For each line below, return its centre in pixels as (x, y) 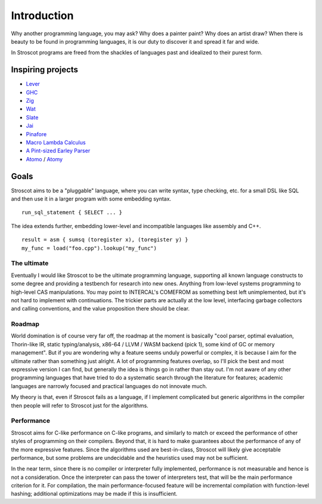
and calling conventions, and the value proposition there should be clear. (100, 309)
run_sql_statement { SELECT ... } (72, 213)
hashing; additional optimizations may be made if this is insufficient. (94, 494)
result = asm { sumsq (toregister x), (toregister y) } (105, 240)
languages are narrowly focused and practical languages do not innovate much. (109, 386)
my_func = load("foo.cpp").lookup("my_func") (89, 248)
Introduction (42, 16)
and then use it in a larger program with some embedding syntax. (91, 199)
